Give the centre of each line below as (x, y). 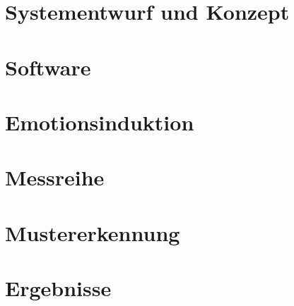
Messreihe (55, 177)
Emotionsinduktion (100, 122)
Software (48, 67)
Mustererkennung (93, 232)
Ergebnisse (58, 288)
